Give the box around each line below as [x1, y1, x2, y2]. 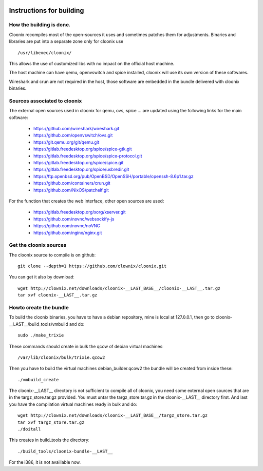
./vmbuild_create [18, 377, 59, 382]
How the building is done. [9, 21, 71, 28]
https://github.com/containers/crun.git [33, 180, 111, 186]
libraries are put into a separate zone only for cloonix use [9, 39, 124, 44]
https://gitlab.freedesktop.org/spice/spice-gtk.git [33, 146, 132, 152]
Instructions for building [9, 6, 84, 15]
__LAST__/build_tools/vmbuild [9, 321, 68, 327]
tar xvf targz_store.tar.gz [18, 419, 85, 425]
